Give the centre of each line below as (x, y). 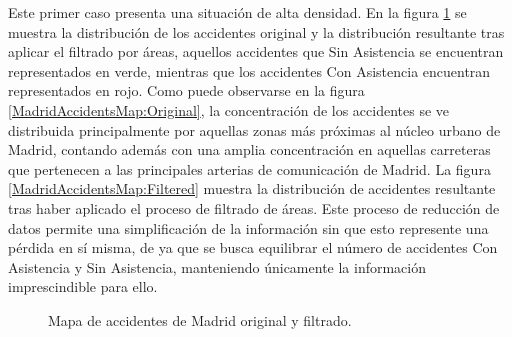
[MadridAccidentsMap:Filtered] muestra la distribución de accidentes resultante (252, 188)
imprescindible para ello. (83, 286)
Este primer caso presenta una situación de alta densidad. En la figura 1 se (237, 12)
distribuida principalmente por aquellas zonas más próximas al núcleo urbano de (254, 129)
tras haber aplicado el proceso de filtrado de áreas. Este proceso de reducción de (254, 207)
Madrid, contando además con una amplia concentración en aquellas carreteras (249, 149)
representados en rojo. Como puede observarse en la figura (186, 90)
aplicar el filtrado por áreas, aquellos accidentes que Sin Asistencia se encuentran (256, 51)
